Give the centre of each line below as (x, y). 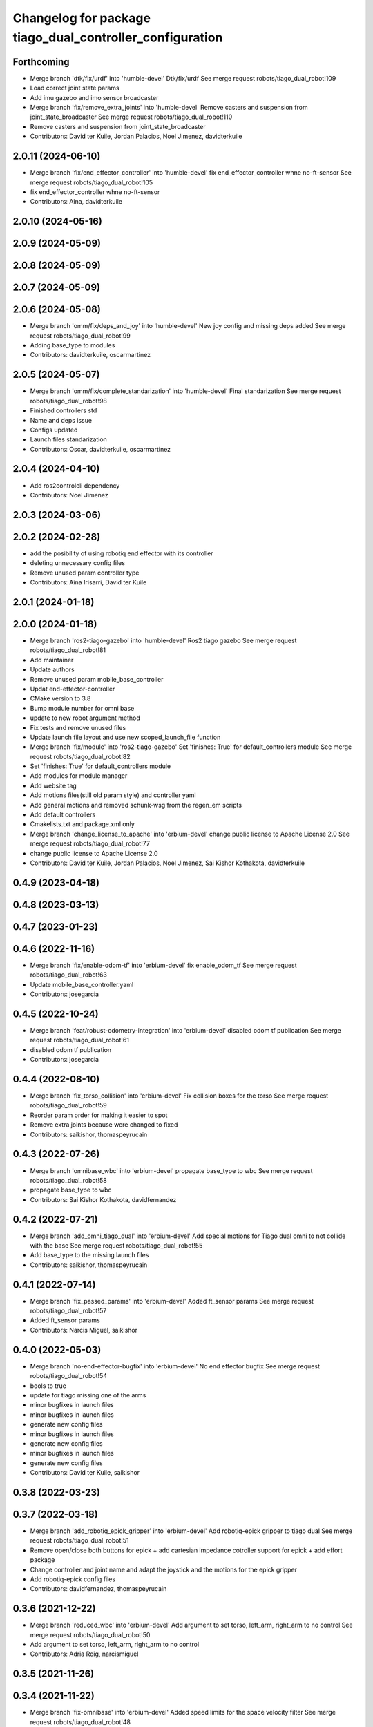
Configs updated (54, 430)
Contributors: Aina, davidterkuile (76, 202)
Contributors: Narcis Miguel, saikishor (84, 1330)
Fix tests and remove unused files (78, 727)
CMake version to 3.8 (60, 698)
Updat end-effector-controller (73, 689)
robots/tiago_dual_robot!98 (68, 401)
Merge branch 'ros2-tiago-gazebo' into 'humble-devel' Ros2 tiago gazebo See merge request (163, 640)
